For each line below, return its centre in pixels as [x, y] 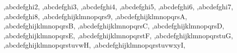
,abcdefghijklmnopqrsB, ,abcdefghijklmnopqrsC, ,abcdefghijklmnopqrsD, [114, 26]
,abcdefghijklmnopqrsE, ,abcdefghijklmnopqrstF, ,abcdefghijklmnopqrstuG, [118, 35]
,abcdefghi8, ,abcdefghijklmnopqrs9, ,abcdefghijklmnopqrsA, [95, 16]
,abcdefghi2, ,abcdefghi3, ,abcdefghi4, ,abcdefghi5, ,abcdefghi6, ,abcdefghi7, [118, 6]
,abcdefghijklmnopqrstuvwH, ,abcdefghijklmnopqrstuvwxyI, [94, 45]
